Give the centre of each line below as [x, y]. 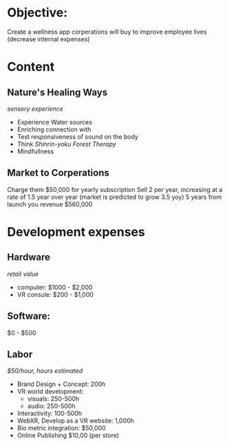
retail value [23, 274]
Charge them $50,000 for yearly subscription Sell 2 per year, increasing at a [115, 189]
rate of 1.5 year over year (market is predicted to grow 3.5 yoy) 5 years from [115, 197]
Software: [29, 316]
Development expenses [76, 232]
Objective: [37, 13]
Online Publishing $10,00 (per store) [68, 436]
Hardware [29, 257]
